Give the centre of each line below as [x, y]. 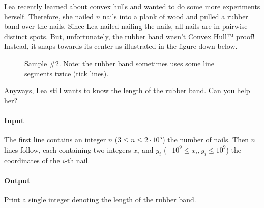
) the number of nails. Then [206, 140]
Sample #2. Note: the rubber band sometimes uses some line [119, 63]
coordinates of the [32, 160]
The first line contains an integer [55, 140]
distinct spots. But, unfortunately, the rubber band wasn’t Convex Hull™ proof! [129, 36]
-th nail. [77, 160]
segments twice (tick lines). [67, 73]
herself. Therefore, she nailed [49, 16]
